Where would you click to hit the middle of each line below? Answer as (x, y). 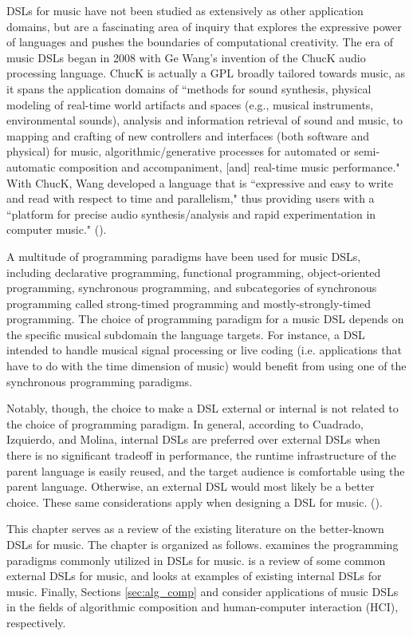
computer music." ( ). (57, 229)
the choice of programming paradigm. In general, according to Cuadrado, (185, 423)
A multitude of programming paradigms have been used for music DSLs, (184, 256)
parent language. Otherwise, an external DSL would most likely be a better (191, 486)
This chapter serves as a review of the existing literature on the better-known (195, 529)
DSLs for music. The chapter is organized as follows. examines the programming (203, 544)
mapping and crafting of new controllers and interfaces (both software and (188, 135)
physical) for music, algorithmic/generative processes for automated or (179, 151)
